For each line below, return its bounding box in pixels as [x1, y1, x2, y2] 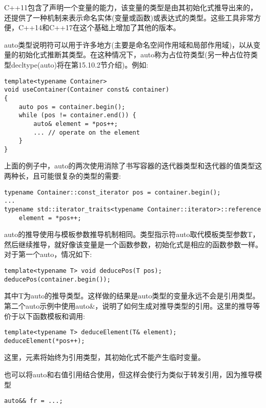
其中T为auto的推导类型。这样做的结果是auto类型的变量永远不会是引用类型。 [4, 290, 260, 301]
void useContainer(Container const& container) [4, 86, 170, 94]
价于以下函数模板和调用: [4, 310, 85, 321]
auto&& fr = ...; [4, 397, 63, 405]
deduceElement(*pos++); [4, 337, 85, 345]
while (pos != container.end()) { [18, 112, 136, 119]
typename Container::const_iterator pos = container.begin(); [4, 188, 221, 196]
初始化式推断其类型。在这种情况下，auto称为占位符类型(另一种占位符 [18, 49, 251, 60]
